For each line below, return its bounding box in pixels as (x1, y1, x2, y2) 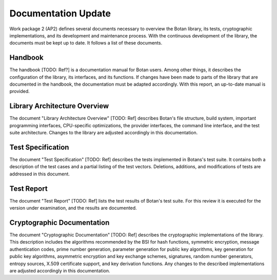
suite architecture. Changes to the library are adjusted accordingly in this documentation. (9, 130, 198, 136)
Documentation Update (9, 8, 111, 19)
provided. (9, 88, 30, 94)
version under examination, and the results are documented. (9, 205, 137, 211)
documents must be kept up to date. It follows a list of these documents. (9, 40, 163, 46)
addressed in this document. (9, 171, 70, 177)
